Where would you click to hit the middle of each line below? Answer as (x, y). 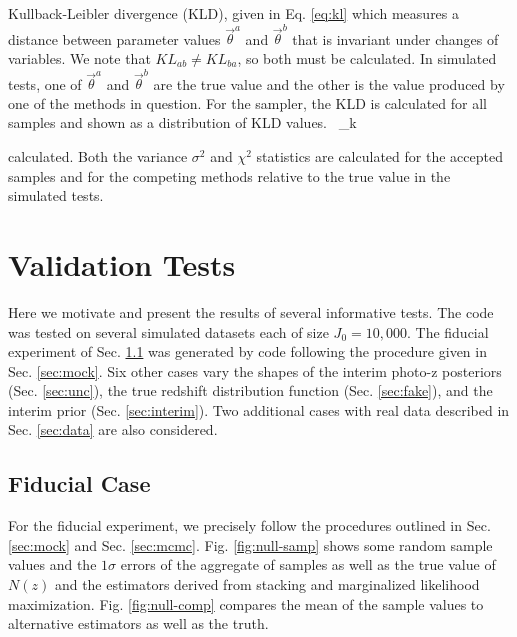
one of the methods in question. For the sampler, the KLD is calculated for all (247, 102)
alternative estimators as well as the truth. (138, 623)
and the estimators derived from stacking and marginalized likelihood (267, 584)
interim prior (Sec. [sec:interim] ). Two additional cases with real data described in (259, 409)
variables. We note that (79, 57)
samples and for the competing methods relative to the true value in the (229, 175)
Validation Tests (122, 263)
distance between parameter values (114, 38)
